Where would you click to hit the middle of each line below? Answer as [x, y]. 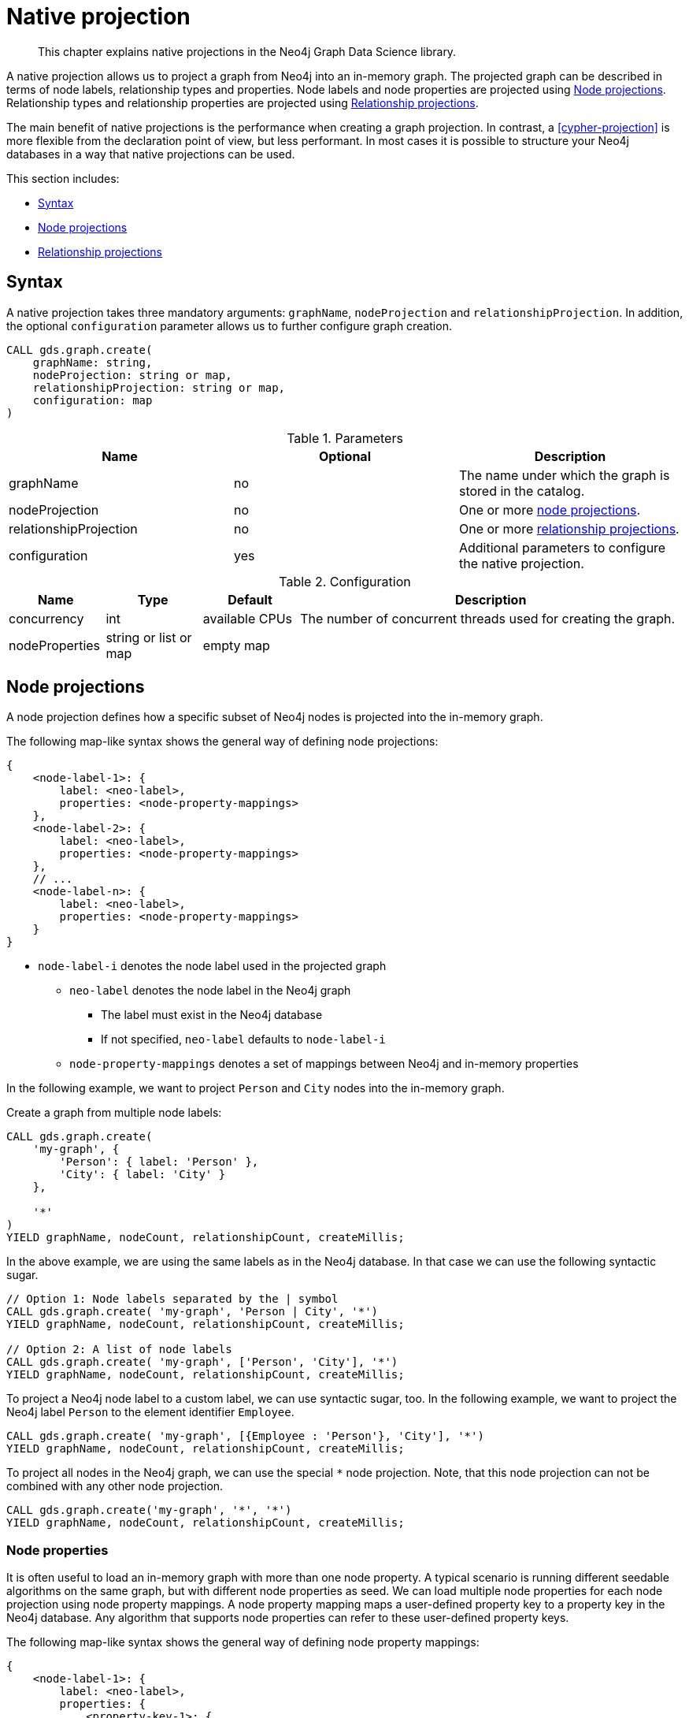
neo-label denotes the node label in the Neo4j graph [210, 991]
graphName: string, [93, 362]
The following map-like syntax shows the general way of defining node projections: [222, 742]
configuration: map [93, 400]
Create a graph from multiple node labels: [114, 1113]
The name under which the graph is [564, 475]
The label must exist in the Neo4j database [212, 1015]
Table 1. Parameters [345, 438]
